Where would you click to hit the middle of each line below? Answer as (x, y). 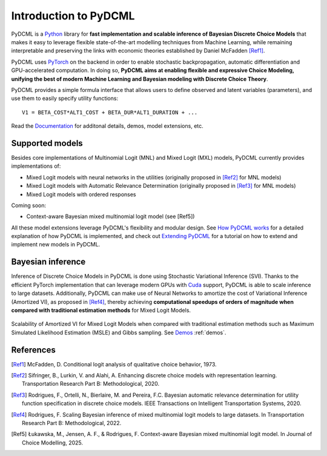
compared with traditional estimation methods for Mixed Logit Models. (101, 310)
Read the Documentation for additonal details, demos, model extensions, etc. (107, 126)
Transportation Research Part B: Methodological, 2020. (91, 384)
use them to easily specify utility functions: (64, 98)
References (33, 350)
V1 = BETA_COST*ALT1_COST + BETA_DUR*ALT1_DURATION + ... (110, 112)
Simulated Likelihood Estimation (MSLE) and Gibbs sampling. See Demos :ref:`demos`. (119, 332)
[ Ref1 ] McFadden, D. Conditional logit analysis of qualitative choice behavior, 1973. (114, 364)
